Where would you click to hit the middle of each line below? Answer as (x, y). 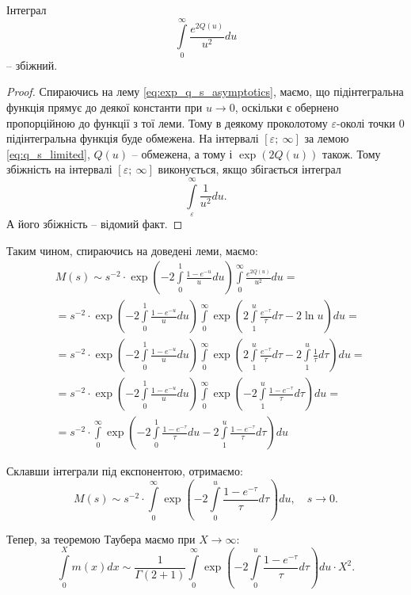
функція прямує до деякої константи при (105, 107)
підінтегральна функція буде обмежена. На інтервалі (133, 138)
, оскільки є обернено (287, 107)
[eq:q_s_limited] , (48, 153)
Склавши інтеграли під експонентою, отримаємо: (125, 471)
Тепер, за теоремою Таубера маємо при (101, 538)
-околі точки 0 (371, 122)
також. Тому (351, 153)
